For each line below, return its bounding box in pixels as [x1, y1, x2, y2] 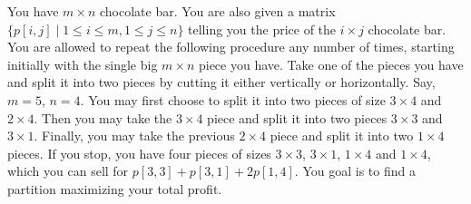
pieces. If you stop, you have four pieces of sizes [7, 143, 271, 162]
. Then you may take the [34, 108, 172, 127]
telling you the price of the [188, 19, 337, 38]
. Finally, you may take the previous [34, 126, 235, 145]
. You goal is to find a [294, 161, 416, 180]
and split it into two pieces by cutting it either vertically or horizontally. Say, [7, 73, 436, 92]
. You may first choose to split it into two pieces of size [80, 90, 386, 109]
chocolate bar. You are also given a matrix [99, 2, 336, 20]
